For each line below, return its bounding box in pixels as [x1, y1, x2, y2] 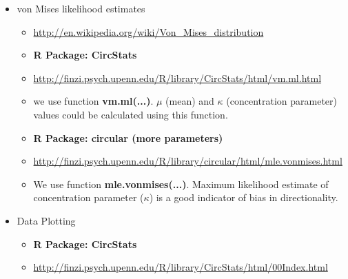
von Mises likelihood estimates [17, 1, 145, 15]
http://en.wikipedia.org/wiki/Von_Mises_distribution [33, 24, 264, 39]
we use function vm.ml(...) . [33, 94, 154, 108]
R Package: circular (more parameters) [33, 130, 223, 145]
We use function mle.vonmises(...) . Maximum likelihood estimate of [33, 176, 329, 191]
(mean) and [165, 94, 214, 108]
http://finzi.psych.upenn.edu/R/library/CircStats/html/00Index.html [33, 260, 328, 274]
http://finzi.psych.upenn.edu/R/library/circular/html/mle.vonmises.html [33, 154, 342, 168]
